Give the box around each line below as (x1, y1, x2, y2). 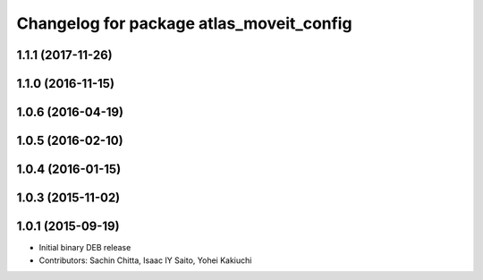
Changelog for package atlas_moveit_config (16, 13, 352, 33)
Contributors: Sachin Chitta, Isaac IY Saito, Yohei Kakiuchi (38, 255, 252, 266)
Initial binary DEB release (38, 242, 131, 253)
